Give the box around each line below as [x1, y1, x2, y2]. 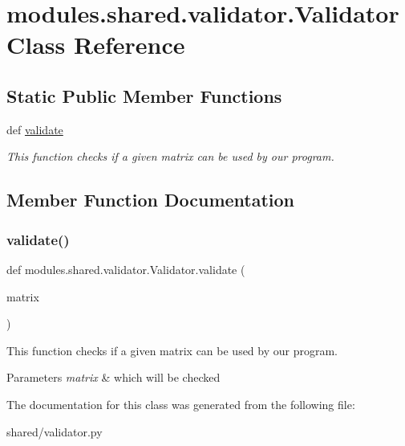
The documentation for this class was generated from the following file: [6, 395, 355, 412]
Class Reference [6, 28, 185, 61]
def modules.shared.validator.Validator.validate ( [6, 260, 245, 277]
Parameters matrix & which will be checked [6, 369, 221, 386]
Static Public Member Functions [6, 83, 282, 108]
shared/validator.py [6, 423, 103, 440]
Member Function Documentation [6, 187, 295, 212]
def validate [6, 121, 63, 137]
